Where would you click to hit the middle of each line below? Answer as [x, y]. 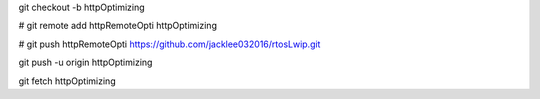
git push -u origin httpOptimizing [85, 62]
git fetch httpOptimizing [67, 81]
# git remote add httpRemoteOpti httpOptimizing [117, 26]
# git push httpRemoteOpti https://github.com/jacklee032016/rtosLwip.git [169, 44]
